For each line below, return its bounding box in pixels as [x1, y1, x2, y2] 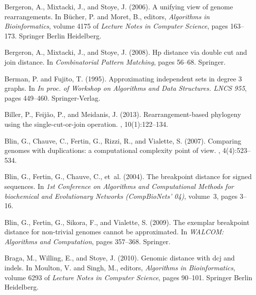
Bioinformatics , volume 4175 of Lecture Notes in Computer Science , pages [4, 21, 228, 31]
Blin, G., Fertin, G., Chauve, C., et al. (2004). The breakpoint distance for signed [4, 171, 252, 182]
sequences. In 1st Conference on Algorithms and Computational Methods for [4, 181, 234, 191]
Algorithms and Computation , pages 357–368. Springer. [4, 236, 171, 246]
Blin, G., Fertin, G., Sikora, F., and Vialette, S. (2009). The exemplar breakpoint [4, 217, 250, 227]
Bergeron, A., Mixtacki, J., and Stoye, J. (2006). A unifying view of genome [4, 1, 233, 11]
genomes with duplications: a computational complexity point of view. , [4, 145, 221, 155]
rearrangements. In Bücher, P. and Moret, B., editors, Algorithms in [4, 11, 210, 21]
